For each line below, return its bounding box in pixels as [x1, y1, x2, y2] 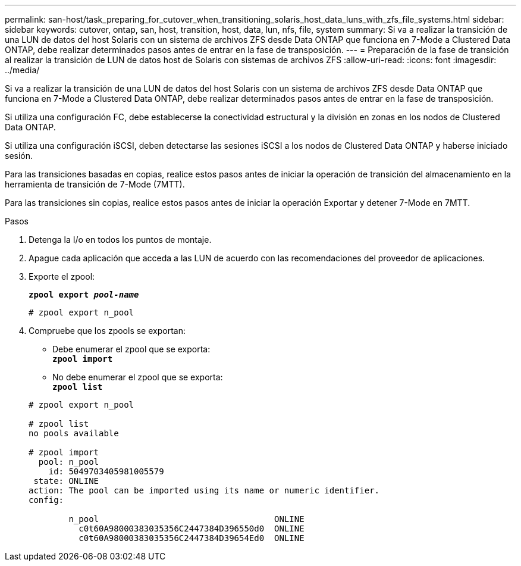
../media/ [5, 65, 40, 75]
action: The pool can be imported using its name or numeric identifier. [29, 486, 380, 495]
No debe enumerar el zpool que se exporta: [52, 372, 223, 382]
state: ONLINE [33, 476, 99, 486]
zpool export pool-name [29, 290, 139, 299]
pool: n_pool [38, 457, 99, 467]
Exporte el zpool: [29, 271, 95, 282]
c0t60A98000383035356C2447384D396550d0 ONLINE [79, 524, 305, 533]
